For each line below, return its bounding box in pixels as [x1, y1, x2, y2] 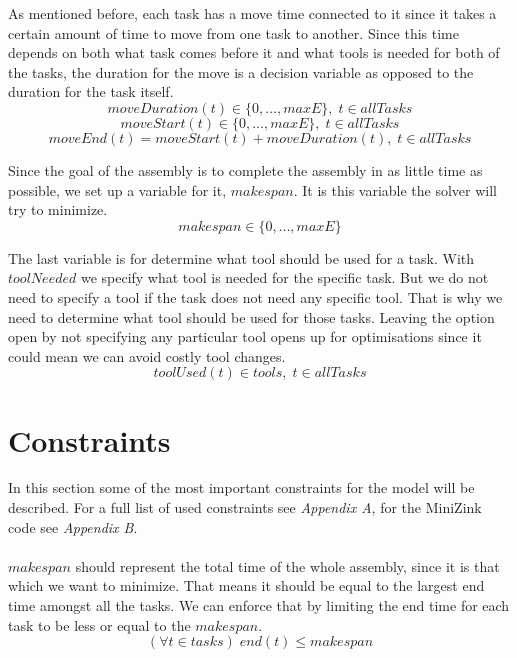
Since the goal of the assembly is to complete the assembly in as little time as [8, 159, 483, 180]
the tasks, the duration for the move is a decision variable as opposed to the [8, 61, 474, 82]
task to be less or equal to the [8, 614, 191, 635]
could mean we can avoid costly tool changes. [8, 345, 286, 366]
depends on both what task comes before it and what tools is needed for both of [8, 42, 500, 63]
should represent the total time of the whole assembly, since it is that [75, 555, 500, 576]
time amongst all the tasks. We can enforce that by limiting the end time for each [8, 595, 510, 615]
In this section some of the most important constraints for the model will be [8, 477, 475, 498]
